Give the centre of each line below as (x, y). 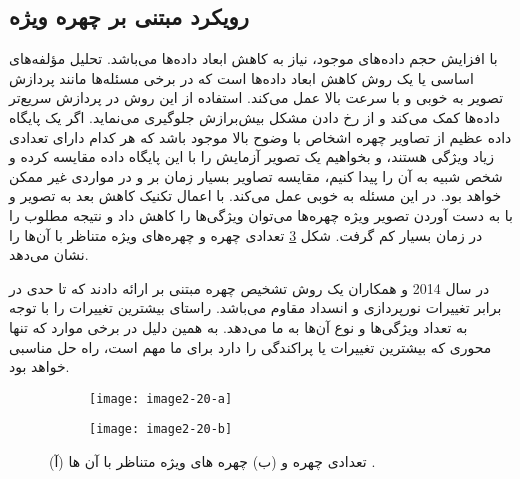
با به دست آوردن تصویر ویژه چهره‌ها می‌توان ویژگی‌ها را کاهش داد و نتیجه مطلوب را (261, 214)
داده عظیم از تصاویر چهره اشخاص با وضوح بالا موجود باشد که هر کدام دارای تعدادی (260, 136)
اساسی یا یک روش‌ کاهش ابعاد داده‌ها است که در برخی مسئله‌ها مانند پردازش (241, 77)
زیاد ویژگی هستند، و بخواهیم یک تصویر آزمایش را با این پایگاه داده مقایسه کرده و (252, 156)
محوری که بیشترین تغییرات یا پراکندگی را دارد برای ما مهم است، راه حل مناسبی (250, 346)
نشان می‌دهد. (49, 254)
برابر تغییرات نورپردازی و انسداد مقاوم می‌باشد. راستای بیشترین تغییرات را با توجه (255, 307)
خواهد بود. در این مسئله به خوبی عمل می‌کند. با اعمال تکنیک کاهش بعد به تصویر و (255, 195)
